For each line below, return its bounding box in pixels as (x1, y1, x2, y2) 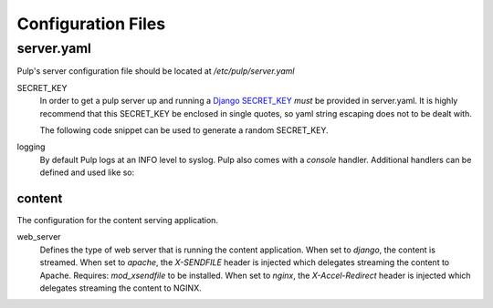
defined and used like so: (39, 167, 135, 178)
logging (16, 141, 46, 152)
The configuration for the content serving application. (16, 215, 219, 226)
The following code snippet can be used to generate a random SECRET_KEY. (39, 124, 329, 136)
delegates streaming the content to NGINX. (39, 282, 202, 293)
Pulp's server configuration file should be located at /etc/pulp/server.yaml (16, 66, 295, 77)
